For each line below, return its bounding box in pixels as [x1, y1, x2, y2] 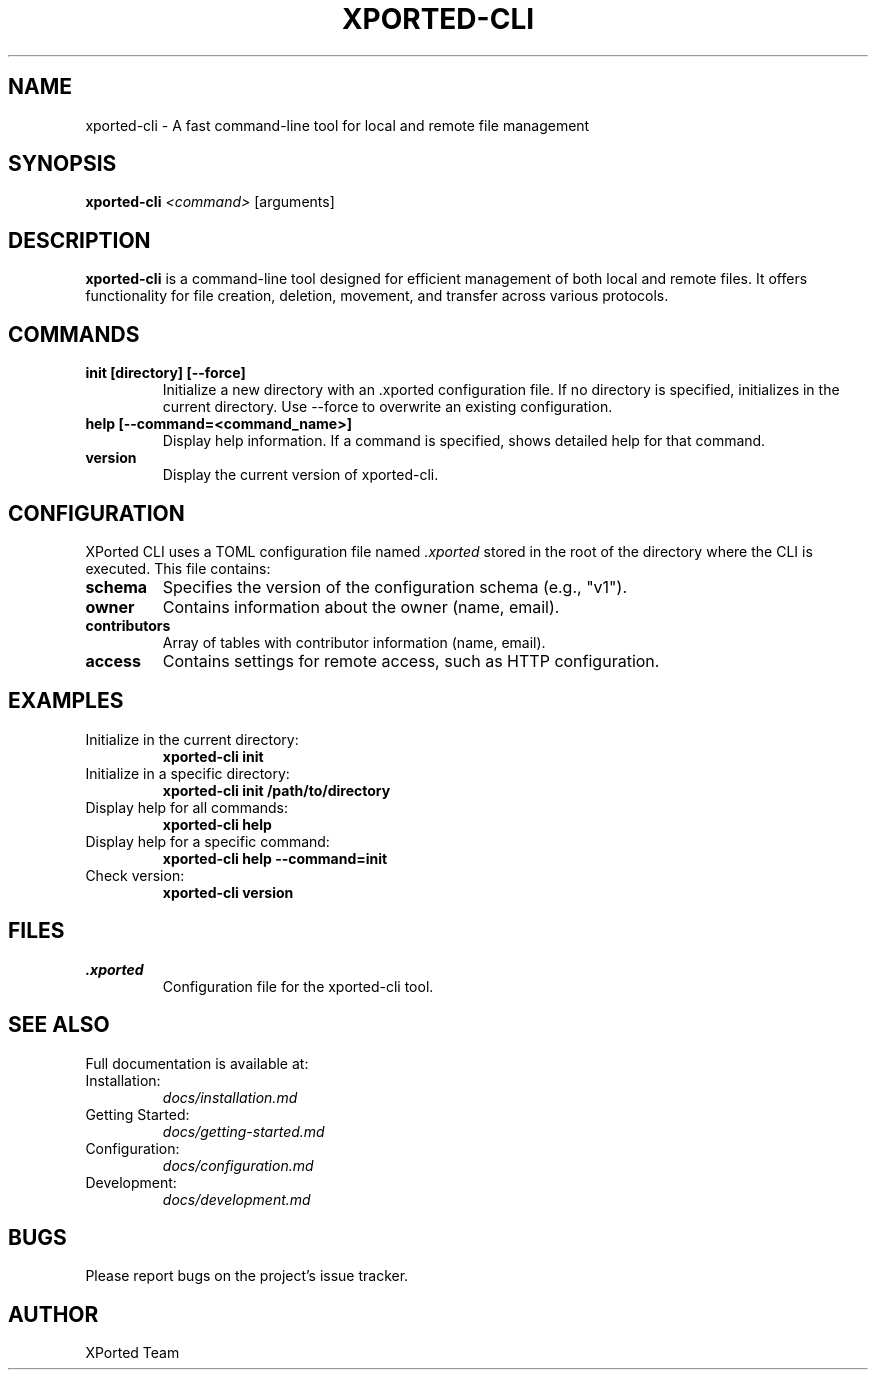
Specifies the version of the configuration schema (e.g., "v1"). [162, 576, 627, 597]
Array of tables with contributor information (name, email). [162, 633, 546, 651]
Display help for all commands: [85, 798, 289, 816]
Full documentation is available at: [85, 1054, 309, 1072]
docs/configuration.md [162, 1156, 314, 1174]
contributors [85, 616, 171, 634]
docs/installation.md [162, 1088, 298, 1106]
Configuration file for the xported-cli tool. [162, 977, 434, 995]
